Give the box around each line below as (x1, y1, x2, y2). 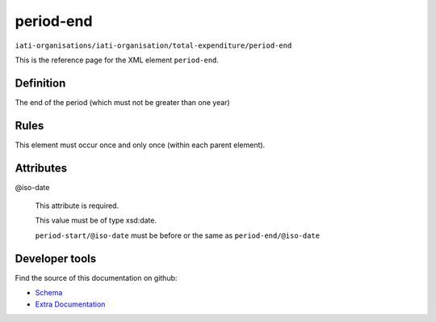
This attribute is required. (35, 201, 119, 210)
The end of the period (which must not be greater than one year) (15, 97, 230, 107)
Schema (35, 288, 63, 298)
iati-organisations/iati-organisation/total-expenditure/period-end (15, 40, 292, 50)
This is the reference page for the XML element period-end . (15, 55, 220, 65)
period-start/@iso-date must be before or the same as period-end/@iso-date (35, 231, 321, 240)
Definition (15, 76, 66, 90)
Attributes (15, 161, 68, 175)
